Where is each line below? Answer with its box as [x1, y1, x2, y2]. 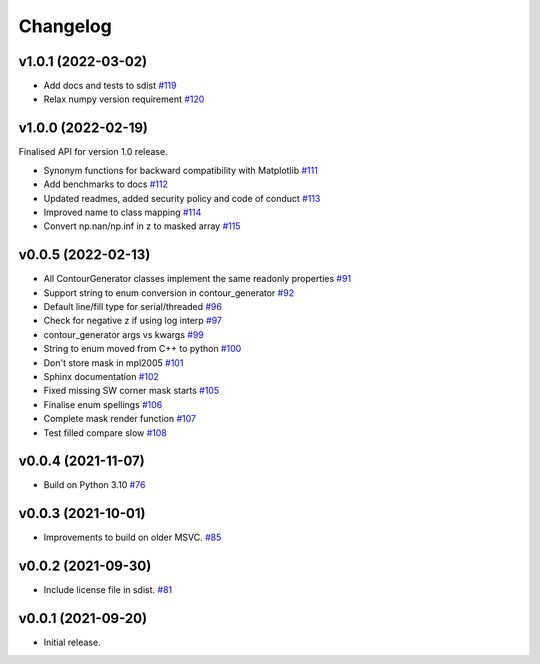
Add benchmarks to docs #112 [43, 178, 169, 190]
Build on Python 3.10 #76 [43, 479, 146, 491]
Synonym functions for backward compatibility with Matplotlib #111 [43, 164, 319, 176]
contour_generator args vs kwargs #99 [43, 328, 204, 340]
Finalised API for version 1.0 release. [18, 146, 169, 158]
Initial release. [43, 636, 101, 649]
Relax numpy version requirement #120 [43, 93, 205, 105]
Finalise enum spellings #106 [43, 398, 163, 410]
